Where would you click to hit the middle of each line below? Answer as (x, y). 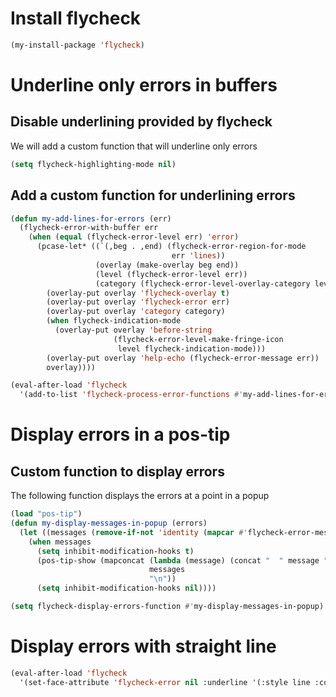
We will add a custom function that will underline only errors (134, 146)
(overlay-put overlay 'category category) (136, 312)
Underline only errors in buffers (144, 85)
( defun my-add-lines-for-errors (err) (91, 218)
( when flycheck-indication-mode (114, 321)
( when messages (60, 542)
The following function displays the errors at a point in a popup (140, 496)
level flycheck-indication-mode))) (192, 348)
